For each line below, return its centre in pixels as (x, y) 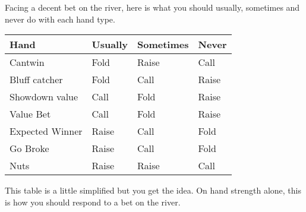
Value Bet (30, 114)
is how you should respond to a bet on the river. (93, 202)
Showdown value (44, 97)
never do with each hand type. (60, 19)
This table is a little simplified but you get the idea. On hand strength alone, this (153, 190)
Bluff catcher (36, 80)
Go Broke (29, 148)
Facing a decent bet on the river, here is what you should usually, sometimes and (152, 7)
